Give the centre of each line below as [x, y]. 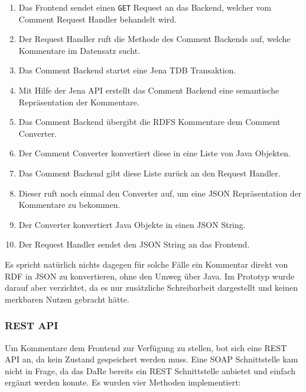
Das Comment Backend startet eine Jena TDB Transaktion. [127, 70]
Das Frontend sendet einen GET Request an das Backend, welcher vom [145, 7]
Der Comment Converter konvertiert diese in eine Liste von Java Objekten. [154, 153]
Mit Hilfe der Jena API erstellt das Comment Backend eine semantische [149, 90]
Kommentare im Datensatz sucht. [79, 50]
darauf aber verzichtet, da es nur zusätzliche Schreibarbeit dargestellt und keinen [151, 287]
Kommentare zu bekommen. [69, 205]
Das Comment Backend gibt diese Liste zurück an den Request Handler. [149, 173]
